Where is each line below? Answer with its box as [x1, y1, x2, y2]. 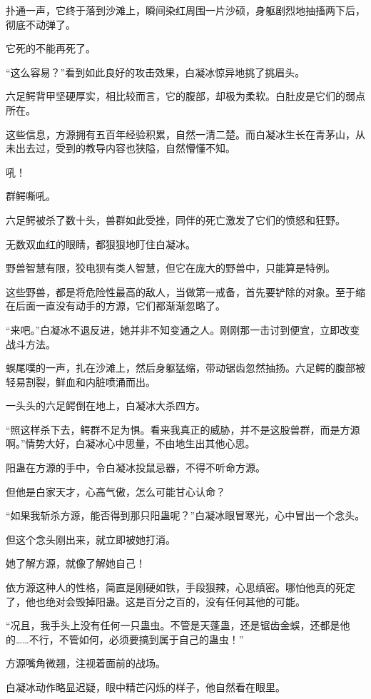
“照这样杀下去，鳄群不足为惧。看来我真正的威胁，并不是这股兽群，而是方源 [6, 422, 360, 437]
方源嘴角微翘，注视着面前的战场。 [6, 655, 166, 670]
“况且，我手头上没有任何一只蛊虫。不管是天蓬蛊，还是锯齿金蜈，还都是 [6, 618, 340, 633]
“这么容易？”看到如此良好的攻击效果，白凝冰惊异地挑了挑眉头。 [6, 64, 305, 79]
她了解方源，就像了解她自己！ [6, 556, 146, 571]
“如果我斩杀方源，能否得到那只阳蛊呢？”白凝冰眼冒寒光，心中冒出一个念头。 [6, 508, 365, 523]
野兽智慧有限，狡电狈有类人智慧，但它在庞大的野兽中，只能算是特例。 [6, 260, 335, 275]
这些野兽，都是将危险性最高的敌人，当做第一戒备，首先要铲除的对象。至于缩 [6, 284, 365, 299]
